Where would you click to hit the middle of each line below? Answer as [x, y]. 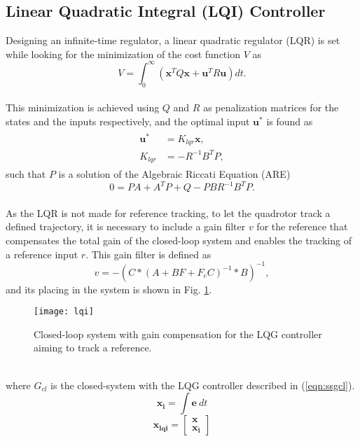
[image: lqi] [64, 312]
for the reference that [302, 226]
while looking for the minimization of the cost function [123, 54]
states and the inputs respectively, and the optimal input [128, 121]
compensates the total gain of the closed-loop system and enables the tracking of [179, 240]
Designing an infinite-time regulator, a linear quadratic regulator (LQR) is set [173, 40]
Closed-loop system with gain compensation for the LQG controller [178, 334]
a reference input [42, 254]
